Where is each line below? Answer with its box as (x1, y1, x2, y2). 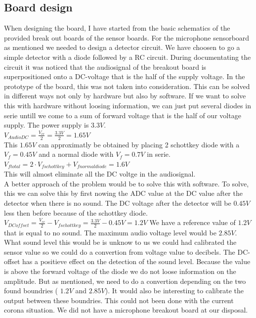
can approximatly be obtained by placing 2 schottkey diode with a (38, 139, 240, 149)
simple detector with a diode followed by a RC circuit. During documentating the (4, 51, 251, 62)
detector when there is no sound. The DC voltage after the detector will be (4, 197, 231, 208)
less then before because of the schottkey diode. (4, 207, 148, 218)
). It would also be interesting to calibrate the (105, 285, 244, 296)
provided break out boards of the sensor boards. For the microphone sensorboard (4, 32, 250, 43)
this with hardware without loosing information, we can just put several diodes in (4, 100, 251, 110)
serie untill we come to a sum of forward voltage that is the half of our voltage (4, 110, 241, 120)
